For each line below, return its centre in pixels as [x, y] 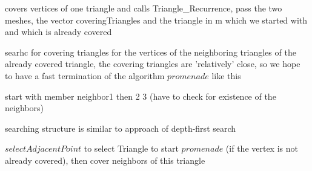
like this [226, 75]
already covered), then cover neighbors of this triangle [105, 160]
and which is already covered [58, 32]
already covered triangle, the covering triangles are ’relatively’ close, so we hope [153, 64]
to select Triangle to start [131, 148]
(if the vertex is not [262, 148]
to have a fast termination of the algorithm [85, 75]
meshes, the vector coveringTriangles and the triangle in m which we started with [156, 20]
